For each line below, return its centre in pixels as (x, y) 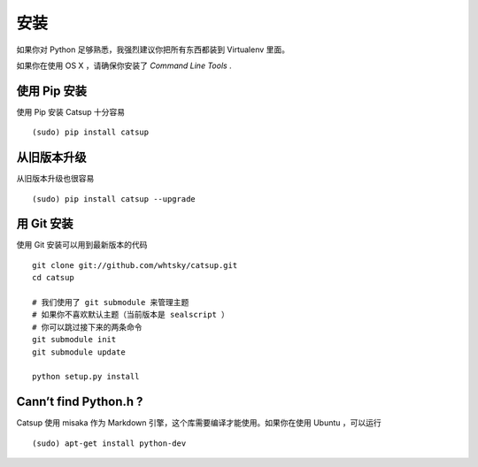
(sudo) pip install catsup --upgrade (114, 199)
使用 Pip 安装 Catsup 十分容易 (71, 111)
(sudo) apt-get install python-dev (109, 443)
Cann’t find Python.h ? (80, 402)
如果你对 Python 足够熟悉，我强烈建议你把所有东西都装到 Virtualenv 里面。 (153, 50)
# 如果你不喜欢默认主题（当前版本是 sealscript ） (131, 315)
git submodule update (79, 352)
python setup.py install (86, 377)
